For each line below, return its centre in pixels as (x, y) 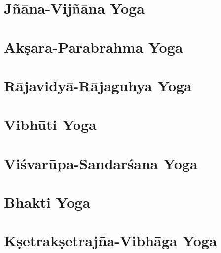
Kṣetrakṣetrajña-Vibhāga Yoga (110, 240)
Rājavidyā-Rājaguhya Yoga (98, 85)
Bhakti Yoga (47, 202)
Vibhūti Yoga (50, 124)
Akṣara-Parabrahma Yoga (93, 47)
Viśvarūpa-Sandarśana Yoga (101, 163)
